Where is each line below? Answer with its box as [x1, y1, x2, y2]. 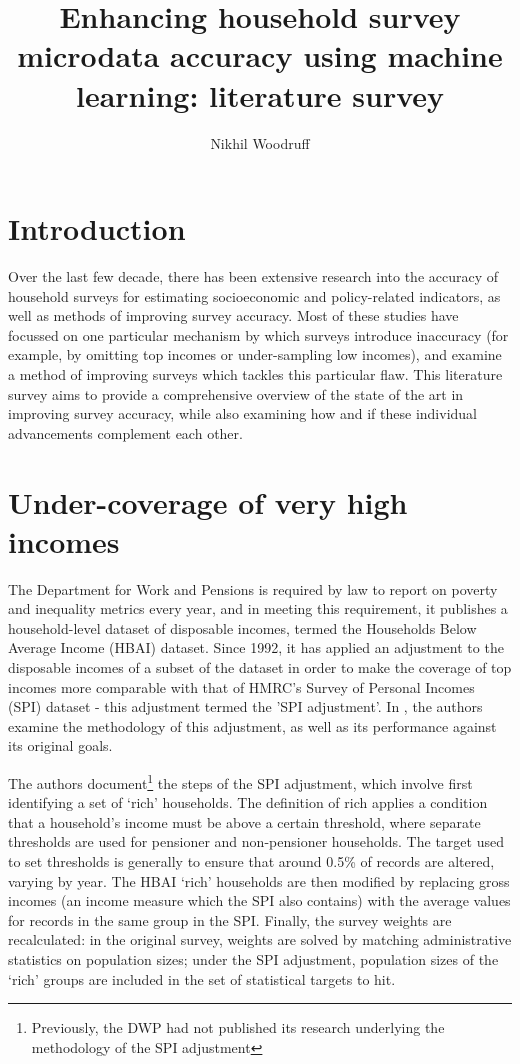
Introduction [8, 208, 186, 249]
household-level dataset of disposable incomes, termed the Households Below [8, 617, 477, 638]
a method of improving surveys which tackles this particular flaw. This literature [8, 364, 503, 384]
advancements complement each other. [8, 422, 243, 443]
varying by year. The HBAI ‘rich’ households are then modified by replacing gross [8, 870, 510, 891]
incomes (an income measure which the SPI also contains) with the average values [8, 890, 511, 911]
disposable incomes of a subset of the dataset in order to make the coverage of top [8, 657, 512, 678]
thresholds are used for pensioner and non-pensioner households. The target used [8, 831, 504, 852]
